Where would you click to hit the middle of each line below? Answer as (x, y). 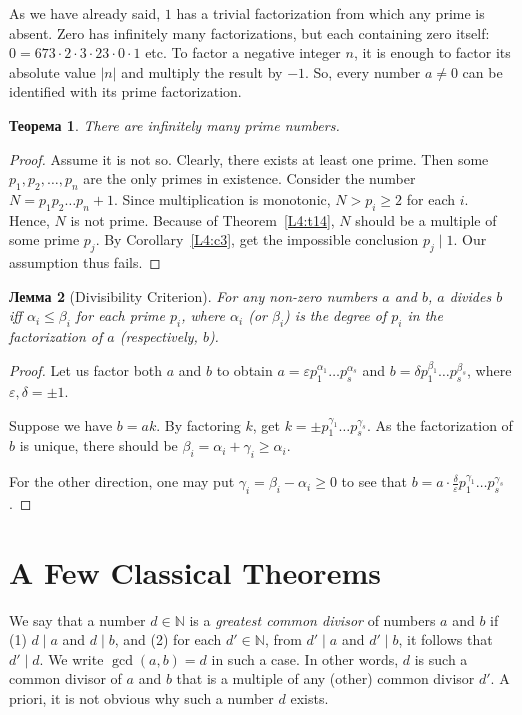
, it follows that (445, 639)
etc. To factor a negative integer (243, 52)
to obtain (244, 370)
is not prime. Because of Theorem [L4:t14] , (202, 219)
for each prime (120, 315)
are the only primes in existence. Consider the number (249, 178)
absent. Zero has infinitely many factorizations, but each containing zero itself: (249, 32)
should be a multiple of (426, 219)
